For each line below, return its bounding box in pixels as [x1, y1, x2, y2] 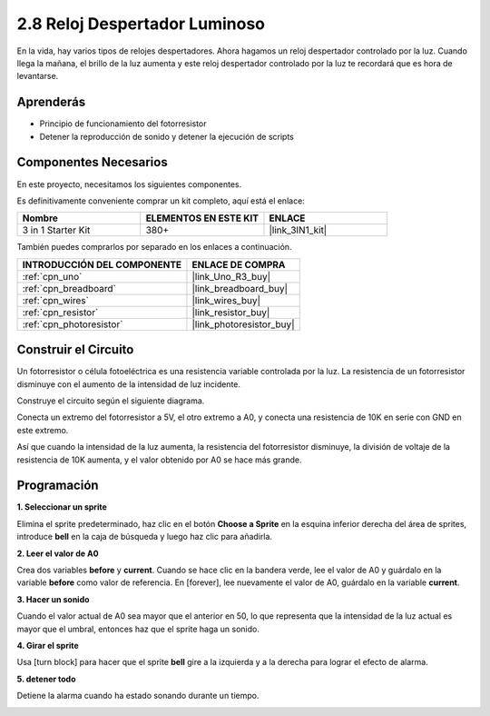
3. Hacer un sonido [16, 593, 90, 604]
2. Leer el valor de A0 [16, 548, 99, 559]
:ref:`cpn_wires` [22, 293, 90, 306]
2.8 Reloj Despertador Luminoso [16, 14, 265, 34]
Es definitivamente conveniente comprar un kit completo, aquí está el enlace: [16, 195, 306, 206]
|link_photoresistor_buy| [191, 318, 295, 331]
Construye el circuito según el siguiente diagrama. [16, 395, 205, 406]
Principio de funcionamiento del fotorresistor [39, 118, 207, 129]
